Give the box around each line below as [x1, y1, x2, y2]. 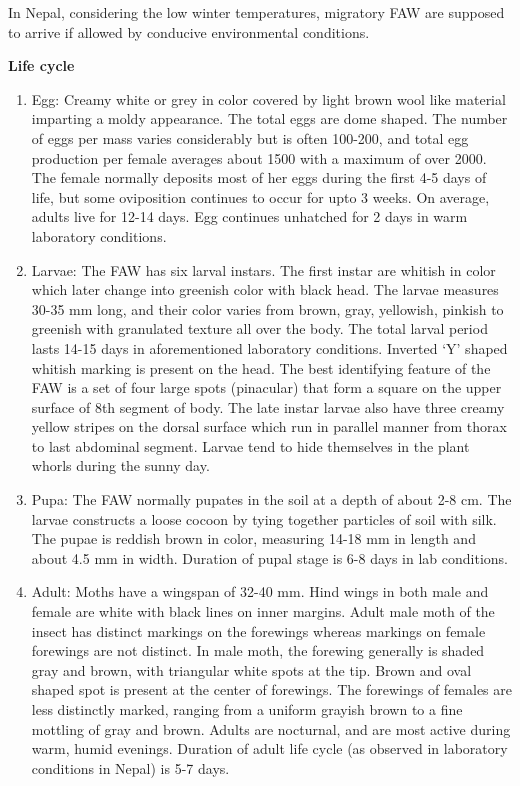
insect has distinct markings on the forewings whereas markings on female [31, 620, 486, 641]
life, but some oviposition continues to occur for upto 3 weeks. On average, [31, 186, 490, 207]
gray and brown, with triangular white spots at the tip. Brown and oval [31, 659, 472, 680]
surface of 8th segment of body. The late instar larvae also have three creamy [31, 396, 505, 417]
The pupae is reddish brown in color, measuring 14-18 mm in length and [31, 528, 476, 549]
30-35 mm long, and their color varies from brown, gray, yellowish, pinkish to [31, 298, 504, 319]
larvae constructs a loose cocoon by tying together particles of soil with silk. [31, 508, 497, 529]
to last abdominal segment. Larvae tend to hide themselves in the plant [31, 435, 470, 456]
